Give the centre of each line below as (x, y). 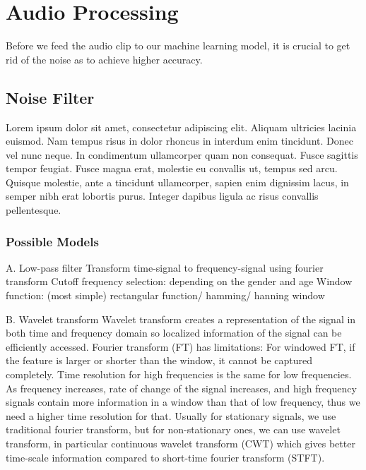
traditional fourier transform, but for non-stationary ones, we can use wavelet (173, 429)
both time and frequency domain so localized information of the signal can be (174, 333)
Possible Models (52, 241)
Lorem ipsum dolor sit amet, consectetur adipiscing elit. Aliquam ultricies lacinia (181, 127)
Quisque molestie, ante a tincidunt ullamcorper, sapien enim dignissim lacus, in (177, 182)
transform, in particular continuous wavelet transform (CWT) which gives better (181, 444)
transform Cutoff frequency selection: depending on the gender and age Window (179, 281)
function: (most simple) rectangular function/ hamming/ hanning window (165, 295)
